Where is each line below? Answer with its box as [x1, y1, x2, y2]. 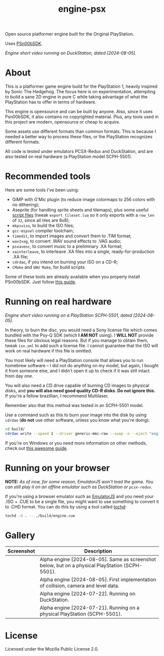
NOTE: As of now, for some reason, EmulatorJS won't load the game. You [5, 479, 154, 484]
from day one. [5, 373, 33, 378]
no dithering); [12, 202, 40, 208]
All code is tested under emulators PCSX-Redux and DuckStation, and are [5, 149, 153, 154]
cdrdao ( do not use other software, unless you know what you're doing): [5, 417, 150, 423]
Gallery [5, 530, 35, 541]
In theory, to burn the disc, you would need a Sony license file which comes [5, 327, 158, 333]
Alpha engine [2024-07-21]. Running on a [40, 604, 140, 611]
